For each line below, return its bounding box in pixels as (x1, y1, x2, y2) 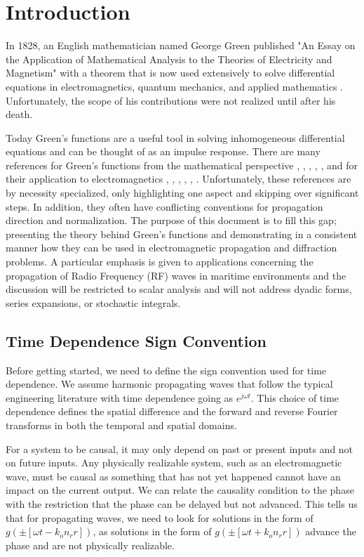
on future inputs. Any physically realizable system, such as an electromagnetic (6, 455, 342, 470)
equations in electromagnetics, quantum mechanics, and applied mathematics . (6, 79, 344, 93)
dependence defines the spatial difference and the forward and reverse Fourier (6, 404, 338, 419)
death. (6, 107, 33, 122)
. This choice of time (250, 390, 339, 405)
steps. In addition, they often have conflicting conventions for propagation (6, 199, 323, 214)
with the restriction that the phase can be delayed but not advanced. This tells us (6, 496, 358, 511)
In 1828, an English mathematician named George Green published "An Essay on (6, 38, 356, 53)
